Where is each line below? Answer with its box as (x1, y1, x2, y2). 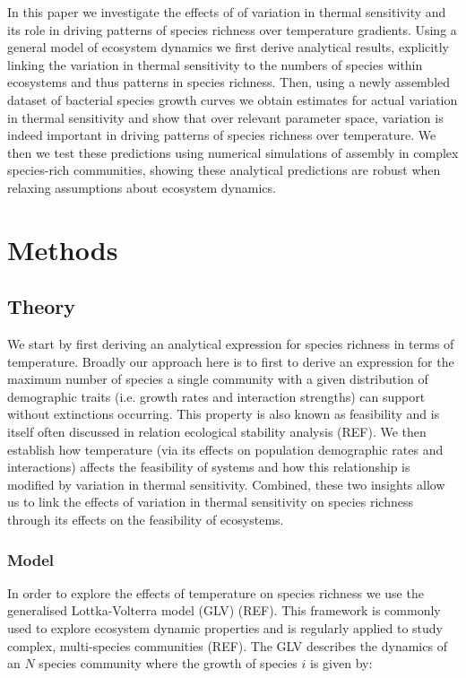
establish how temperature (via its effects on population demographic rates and (7, 439, 444, 458)
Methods (7, 230, 118, 267)
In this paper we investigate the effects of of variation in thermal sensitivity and (7, 3, 446, 21)
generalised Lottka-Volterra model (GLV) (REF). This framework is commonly (7, 601, 441, 620)
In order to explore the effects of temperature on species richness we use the (7, 583, 424, 602)
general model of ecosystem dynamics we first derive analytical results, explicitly (7, 38, 449, 56)
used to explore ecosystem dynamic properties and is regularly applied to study (7, 619, 443, 638)
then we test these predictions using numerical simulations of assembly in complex (7, 143, 459, 161)
